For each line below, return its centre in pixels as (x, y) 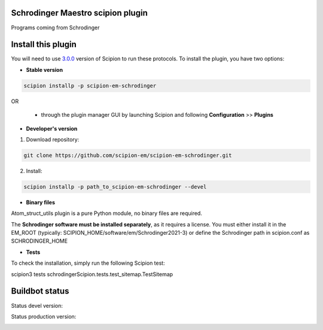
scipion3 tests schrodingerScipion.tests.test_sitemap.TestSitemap (92, 274)
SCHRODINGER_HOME (39, 241)
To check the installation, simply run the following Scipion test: (88, 263)
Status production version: (44, 316)
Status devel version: (37, 305)
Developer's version (52, 128)
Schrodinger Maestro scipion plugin (79, 13)
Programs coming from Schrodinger (55, 28)
